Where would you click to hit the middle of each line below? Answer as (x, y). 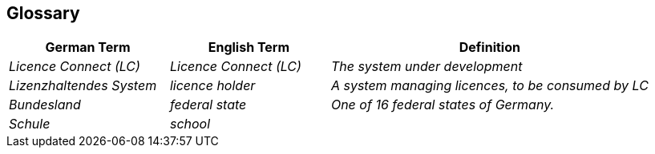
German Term (88, 47)
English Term (249, 47)
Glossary (43, 13)
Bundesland (45, 105)
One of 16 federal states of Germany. (443, 105)
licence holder (212, 86)
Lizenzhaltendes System (83, 86)
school (190, 124)
